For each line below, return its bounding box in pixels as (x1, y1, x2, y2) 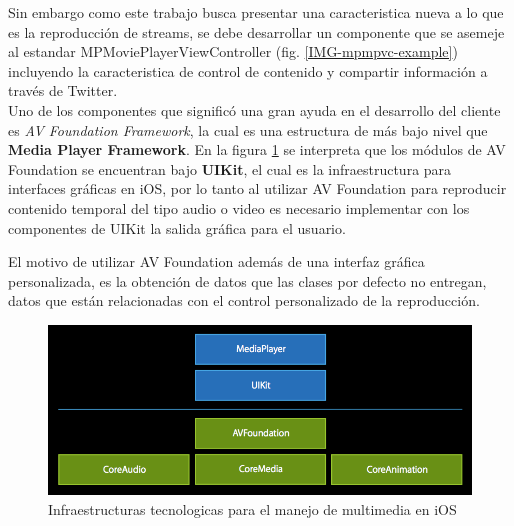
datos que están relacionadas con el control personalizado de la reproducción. (8, 290, 480, 311)
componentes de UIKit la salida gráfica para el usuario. (8, 217, 346, 238)
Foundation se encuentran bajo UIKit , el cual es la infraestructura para (8, 158, 452, 179)
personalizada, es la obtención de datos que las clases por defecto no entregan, (8, 270, 487, 291)
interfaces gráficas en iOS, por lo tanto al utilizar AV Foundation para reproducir (8, 178, 507, 199)
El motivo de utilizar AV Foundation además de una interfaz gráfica (8, 251, 425, 272)
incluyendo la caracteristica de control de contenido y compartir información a (8, 60, 488, 81)
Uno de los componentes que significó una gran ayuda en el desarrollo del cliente (8, 99, 501, 120)
